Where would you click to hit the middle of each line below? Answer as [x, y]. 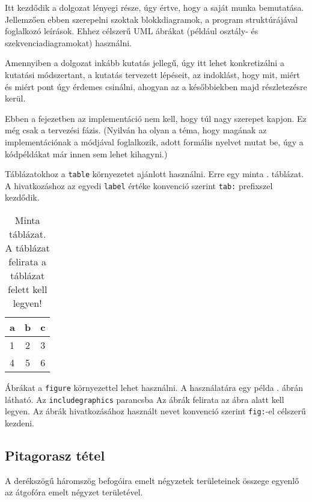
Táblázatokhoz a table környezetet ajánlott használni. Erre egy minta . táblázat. [154, 174]
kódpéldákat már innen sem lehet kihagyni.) [86, 153]
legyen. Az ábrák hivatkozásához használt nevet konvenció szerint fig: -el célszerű [155, 411]
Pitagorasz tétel [55, 455]
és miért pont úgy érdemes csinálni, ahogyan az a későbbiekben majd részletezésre [156, 86]
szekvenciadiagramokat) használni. [68, 42]
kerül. [15, 98]
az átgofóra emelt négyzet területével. [74, 492]
